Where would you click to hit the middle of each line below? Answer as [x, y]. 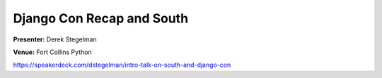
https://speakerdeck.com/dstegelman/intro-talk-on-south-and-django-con [122, 65]
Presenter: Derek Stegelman [55, 39]
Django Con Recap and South [101, 18]
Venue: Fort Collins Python [52, 52]
